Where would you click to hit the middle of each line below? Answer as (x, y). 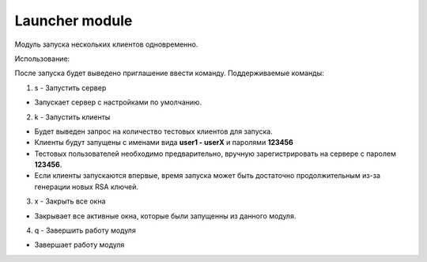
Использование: (42, 59)
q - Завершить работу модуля (85, 230)
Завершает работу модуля (79, 245)
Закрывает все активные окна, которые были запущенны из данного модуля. (165, 216)
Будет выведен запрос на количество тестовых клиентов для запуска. (153, 131)
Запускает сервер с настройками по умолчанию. (118, 102)
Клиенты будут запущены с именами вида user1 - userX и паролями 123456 (164, 142)
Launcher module (74, 21)
